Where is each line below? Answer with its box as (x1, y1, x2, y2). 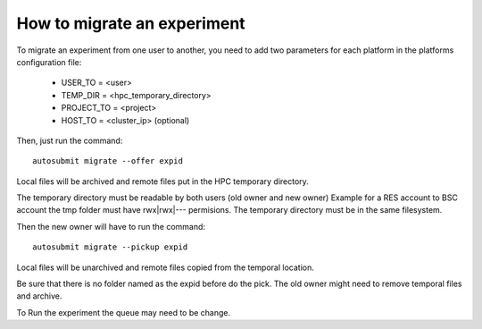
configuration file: (16, 56, 82, 67)
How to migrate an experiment (16, 13, 245, 33)
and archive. (16, 291, 62, 301)
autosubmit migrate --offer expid (32, 156, 183, 166)
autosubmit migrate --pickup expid (32, 242, 188, 252)
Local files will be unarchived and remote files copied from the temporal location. (16, 262, 314, 273)
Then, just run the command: (16, 135, 123, 146)
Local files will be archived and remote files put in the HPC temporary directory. (16, 175, 310, 187)
